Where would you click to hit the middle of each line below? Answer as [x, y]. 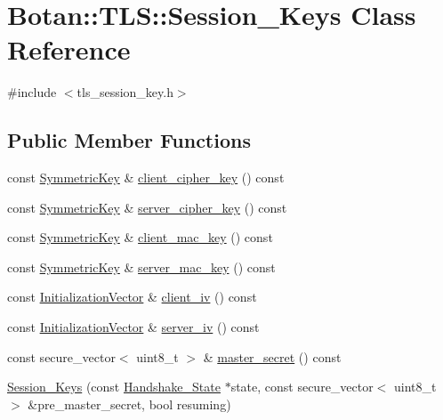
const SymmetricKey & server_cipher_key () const [147, 207]
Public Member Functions [129, 140]
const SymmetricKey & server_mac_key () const [141, 267]
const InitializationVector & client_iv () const [132, 297]
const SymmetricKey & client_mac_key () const [140, 237]
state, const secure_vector [302, 387]
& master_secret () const [272, 356]
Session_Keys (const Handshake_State [114, 387]
